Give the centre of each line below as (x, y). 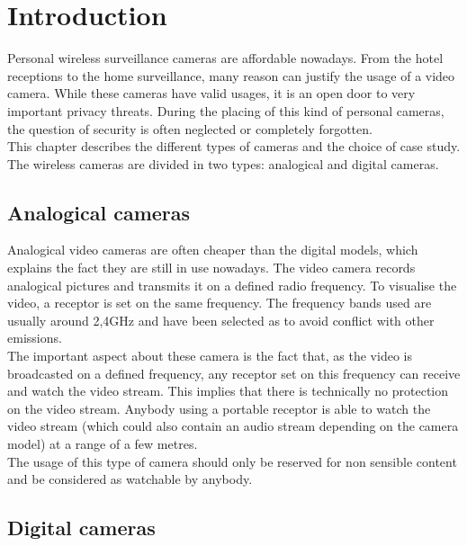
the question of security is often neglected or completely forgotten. (190, 128)
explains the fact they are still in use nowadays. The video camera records (211, 268)
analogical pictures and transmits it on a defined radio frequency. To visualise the (232, 285)
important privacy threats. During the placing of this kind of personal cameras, (226, 110)
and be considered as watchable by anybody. (130, 479)
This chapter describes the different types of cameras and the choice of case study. (234, 146)
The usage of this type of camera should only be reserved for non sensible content (232, 461)
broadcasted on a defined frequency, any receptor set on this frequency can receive (234, 373)
